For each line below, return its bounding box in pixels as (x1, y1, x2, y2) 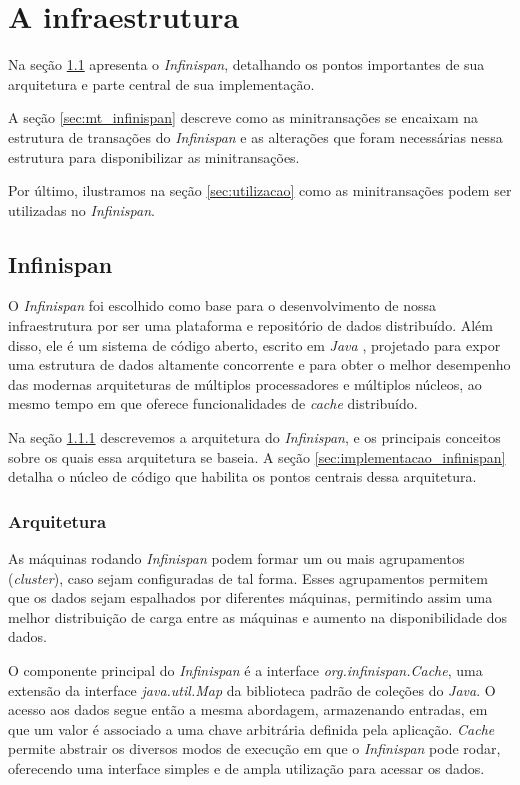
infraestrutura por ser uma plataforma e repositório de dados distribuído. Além (8, 315, 493, 336)
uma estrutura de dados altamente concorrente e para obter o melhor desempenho (8, 354, 511, 375)
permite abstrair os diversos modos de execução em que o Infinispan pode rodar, (8, 738, 501, 759)
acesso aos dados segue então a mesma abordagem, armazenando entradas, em (8, 699, 488, 720)
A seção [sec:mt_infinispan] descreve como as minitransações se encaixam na (8, 107, 479, 128)
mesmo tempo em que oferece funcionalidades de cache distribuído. (8, 393, 418, 414)
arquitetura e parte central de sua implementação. (8, 73, 315, 94)
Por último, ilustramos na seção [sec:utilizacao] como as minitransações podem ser (8, 180, 512, 201)
